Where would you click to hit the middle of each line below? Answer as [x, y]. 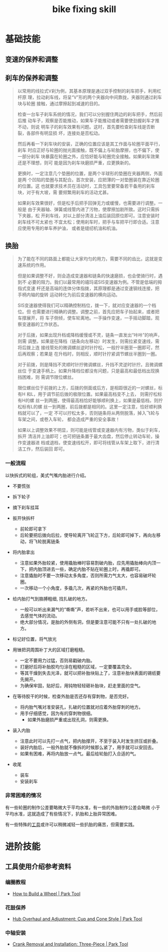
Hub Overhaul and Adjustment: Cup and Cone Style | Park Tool [77, 919]
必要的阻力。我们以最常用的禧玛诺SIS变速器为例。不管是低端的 [93, 282]
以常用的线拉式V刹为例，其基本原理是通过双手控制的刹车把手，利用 [87, 91]
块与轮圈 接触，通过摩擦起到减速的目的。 [60, 104]
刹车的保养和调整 [32, 78]
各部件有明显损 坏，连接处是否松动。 [64, 133]
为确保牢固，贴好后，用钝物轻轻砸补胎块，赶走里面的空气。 [81, 686]
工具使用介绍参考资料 [38, 867]
